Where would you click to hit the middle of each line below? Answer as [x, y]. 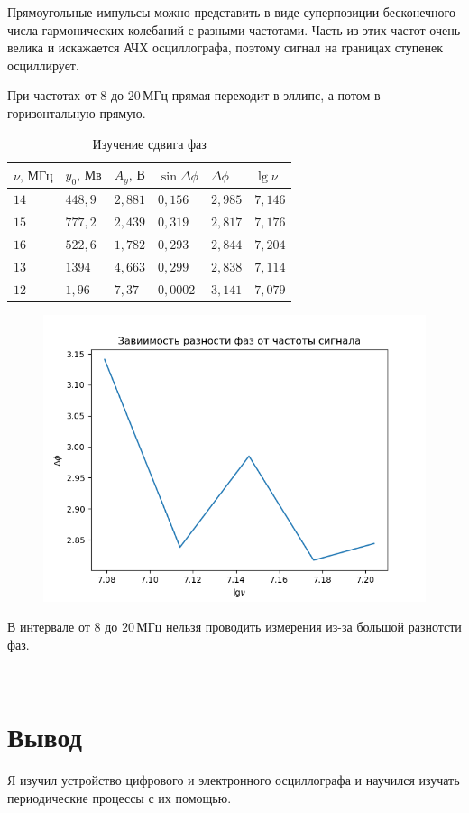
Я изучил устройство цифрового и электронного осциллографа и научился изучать [234, 780]
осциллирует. [43, 65]
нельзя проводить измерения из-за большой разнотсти [314, 627]
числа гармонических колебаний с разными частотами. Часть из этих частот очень [234, 29]
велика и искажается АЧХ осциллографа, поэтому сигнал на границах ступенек [225, 47]
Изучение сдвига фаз [149, 143]
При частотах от [52, 95]
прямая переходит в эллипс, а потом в [276, 95]
